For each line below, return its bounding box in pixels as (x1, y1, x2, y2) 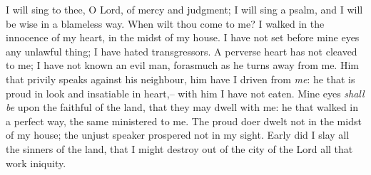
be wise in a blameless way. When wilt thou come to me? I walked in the (6, 16, 325, 31)
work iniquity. (6, 155, 66, 170)
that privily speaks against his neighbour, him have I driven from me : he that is (6, 71, 355, 86)
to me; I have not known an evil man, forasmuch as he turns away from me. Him (6, 58, 359, 73)
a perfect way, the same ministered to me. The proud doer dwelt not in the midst (6, 113, 362, 128)
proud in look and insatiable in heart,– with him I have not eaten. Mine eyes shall (6, 85, 365, 100)
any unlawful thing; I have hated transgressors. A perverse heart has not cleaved (6, 43, 357, 58)
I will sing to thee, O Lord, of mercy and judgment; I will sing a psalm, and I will (6, 2, 363, 16)
